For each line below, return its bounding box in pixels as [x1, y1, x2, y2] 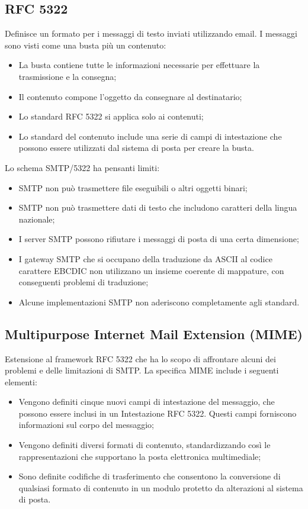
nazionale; [18, 212, 55, 225]
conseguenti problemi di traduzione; [18, 276, 149, 288]
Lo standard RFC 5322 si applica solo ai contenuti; [18, 110, 204, 123]
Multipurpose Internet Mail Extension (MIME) [5, 324, 303, 343]
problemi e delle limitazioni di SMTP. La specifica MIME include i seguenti [5, 364, 279, 376]
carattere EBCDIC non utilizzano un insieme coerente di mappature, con [18, 264, 284, 276]
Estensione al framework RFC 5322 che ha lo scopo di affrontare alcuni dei [5, 352, 276, 365]
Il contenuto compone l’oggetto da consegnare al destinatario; [18, 90, 242, 102]
